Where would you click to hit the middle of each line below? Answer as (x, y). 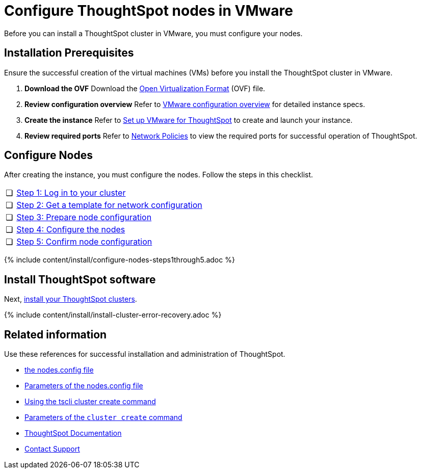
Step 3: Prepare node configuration (84, 217)
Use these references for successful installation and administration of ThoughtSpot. (145, 354)
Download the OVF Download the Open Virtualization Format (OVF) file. (145, 88)
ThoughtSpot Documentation (73, 433)
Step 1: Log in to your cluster (71, 193)
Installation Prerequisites (69, 53)
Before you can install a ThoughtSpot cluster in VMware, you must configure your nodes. (153, 33)
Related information (56, 334)
